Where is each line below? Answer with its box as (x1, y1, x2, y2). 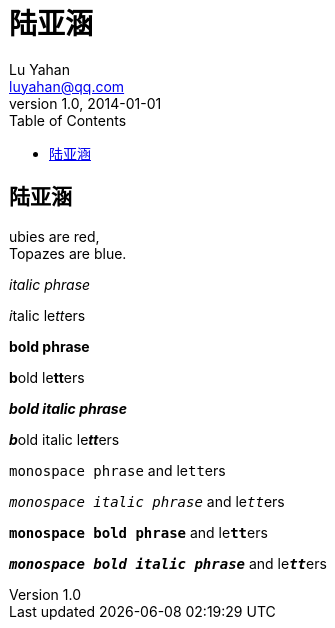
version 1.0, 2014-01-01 (9, 94, 162, 112)
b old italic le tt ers (9, 430, 120, 448)
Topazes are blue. (9, 244, 127, 262)
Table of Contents (9, 111, 127, 129)
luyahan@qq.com (9, 77, 125, 95)
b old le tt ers (9, 368, 85, 386)
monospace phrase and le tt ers (9, 461, 226, 479)
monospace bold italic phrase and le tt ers (9, 554, 327, 572)
